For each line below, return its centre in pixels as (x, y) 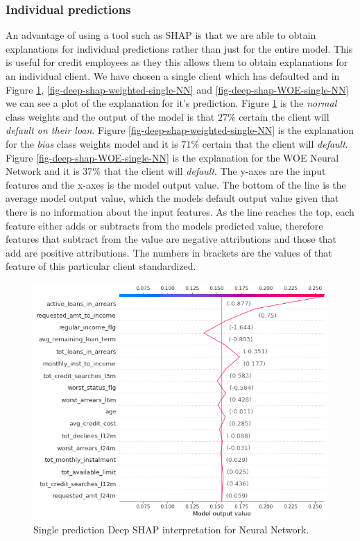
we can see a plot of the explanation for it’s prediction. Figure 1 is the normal (171, 103)
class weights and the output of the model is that (110, 116)
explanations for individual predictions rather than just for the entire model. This (179, 48)
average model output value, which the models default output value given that (172, 198)
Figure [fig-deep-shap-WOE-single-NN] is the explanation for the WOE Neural (172, 157)
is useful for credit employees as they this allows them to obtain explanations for (177, 62)
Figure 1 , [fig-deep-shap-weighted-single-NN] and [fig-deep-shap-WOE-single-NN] (177, 89)
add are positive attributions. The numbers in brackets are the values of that (169, 252)
